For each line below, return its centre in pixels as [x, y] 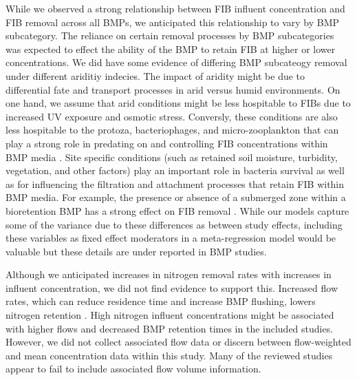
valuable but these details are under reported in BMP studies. [136, 251]
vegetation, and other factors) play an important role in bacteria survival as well [175, 170]
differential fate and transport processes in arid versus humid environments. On [173, 89]
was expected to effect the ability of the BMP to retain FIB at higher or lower [171, 49]
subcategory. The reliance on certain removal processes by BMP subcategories [170, 35]
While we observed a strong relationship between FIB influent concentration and [175, 8]
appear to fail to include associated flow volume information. [133, 369]
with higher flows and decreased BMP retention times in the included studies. [170, 328]
